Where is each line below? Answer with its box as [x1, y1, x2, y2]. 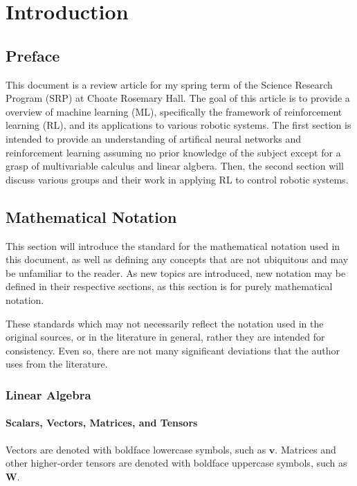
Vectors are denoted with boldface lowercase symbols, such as [6, 442, 266, 456]
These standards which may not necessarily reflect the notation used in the [6, 316, 324, 330]
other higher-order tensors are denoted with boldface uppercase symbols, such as [6, 456, 347, 470]
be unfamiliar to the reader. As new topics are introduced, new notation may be [6, 265, 346, 280]
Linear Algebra [6, 386, 91, 403]
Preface [6, 44, 60, 66]
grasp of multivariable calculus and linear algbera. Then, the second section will [6, 159, 344, 173]
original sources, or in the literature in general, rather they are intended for [6, 330, 325, 344]
